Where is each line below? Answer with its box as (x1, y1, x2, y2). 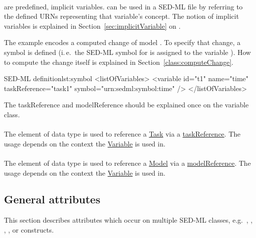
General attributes (4, 191, 100, 207)
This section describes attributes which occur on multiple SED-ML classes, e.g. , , (4, 215, 253, 225)
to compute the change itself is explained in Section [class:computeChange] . (4, 56, 234, 67)
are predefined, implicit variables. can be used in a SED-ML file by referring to (4, 1, 243, 11)
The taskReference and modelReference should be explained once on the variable (4, 99, 249, 110)
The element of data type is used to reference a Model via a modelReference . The (4, 157, 251, 168)
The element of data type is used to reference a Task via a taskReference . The (4, 129, 241, 139)
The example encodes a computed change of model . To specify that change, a (4, 37, 241, 48)
